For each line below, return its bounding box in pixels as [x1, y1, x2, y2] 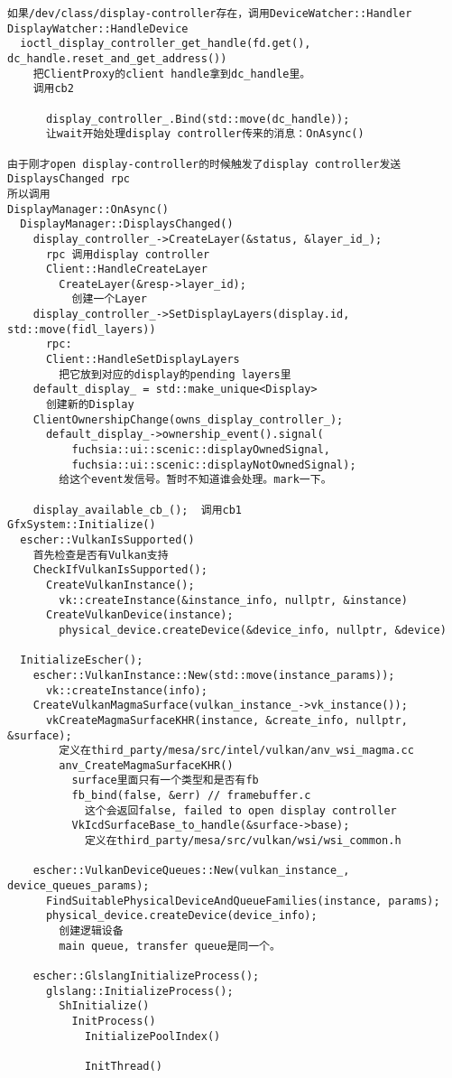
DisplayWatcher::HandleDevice [7, 22, 189, 35]
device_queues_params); [7, 879, 150, 893]
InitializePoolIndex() [84, 1029, 221, 1043]
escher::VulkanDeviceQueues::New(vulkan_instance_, [32, 864, 350, 878]
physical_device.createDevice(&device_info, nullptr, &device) [59, 623, 447, 637]
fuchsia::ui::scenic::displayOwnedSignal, [71, 443, 330, 457]
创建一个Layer [71, 293, 147, 306]
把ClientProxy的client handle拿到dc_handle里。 [32, 67, 311, 80]
